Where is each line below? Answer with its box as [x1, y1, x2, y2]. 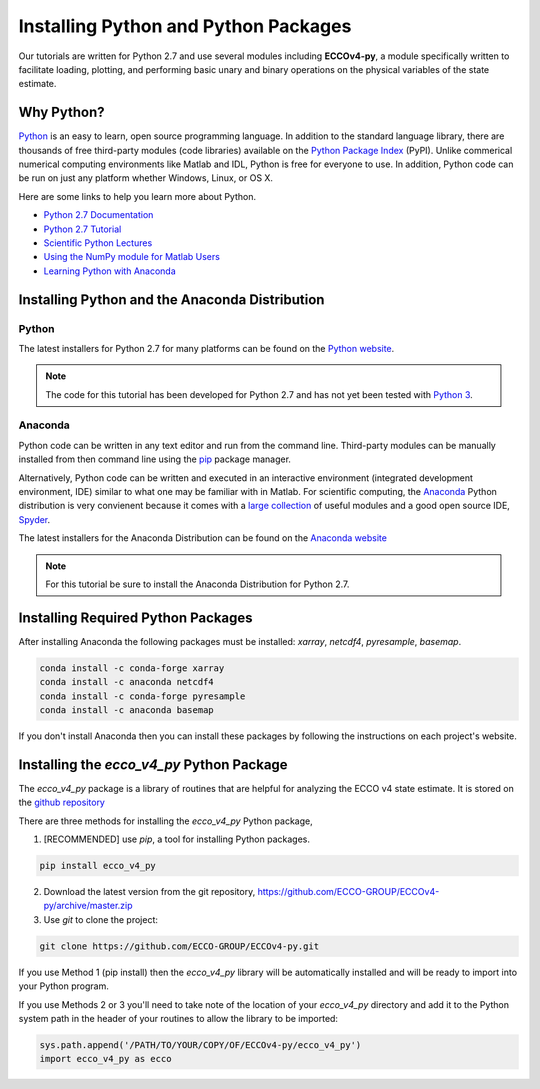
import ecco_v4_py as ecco [39, 1053, 172, 1065]
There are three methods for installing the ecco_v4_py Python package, [18, 815, 314, 827]
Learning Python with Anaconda [43, 265, 177, 277]
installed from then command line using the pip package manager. [18, 453, 292, 465]
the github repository [18, 796, 105, 809]
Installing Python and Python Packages [18, 15, 352, 37]
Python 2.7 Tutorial [43, 223, 122, 235]
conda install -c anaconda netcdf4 [39, 676, 214, 688]
